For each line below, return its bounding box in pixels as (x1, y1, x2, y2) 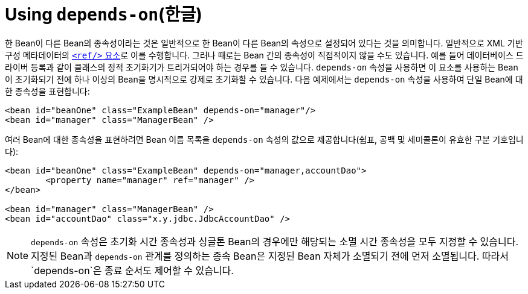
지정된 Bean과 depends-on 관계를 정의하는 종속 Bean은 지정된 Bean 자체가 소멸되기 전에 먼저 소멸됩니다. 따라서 (31, 249, 509, 262)
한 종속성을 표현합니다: (5, 86, 90, 96)
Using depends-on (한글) (5, 4, 202, 25)
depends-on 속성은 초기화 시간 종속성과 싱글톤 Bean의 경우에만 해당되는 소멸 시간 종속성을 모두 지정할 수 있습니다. (31, 235, 519, 248)
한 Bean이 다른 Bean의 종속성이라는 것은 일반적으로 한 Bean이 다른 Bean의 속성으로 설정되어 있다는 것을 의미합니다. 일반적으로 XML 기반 (5, 37, 523, 48)
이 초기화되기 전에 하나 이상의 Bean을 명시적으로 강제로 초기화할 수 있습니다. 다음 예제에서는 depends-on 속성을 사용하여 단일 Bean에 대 (5, 73, 523, 84)
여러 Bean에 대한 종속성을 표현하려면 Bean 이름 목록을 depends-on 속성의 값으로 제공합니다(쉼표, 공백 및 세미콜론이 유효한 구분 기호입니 (5, 134, 524, 145)
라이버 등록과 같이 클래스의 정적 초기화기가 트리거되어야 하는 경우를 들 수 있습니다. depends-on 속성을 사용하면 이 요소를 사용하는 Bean (5, 61, 518, 72)
